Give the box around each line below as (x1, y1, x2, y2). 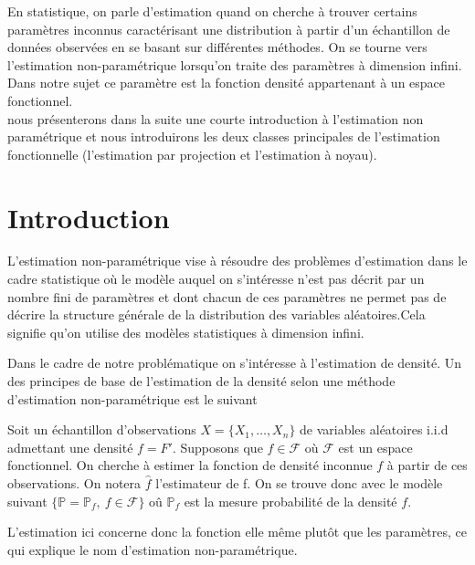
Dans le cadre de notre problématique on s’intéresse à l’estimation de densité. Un (7, 353, 461, 372)
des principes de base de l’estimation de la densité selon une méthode (7, 371, 396, 391)
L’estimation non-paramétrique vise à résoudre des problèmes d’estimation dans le (7, 251, 468, 270)
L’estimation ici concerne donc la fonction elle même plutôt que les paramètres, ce (7, 522, 467, 541)
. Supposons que (172, 437, 263, 456)
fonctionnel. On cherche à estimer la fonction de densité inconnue (7, 455, 373, 475)
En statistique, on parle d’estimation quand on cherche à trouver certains (7, 2, 417, 20)
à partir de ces (386, 455, 468, 475)
